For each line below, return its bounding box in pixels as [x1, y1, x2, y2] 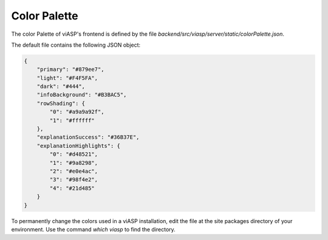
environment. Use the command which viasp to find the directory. [11, 225, 176, 233]
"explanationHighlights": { [36, 142, 121, 149]
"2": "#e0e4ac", [49, 168, 98, 175]
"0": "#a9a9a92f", [49, 108, 104, 115]
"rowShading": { [36, 100, 85, 107]
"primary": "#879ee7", [36, 66, 104, 73]
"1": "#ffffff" [49, 117, 95, 124]
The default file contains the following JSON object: [11, 41, 141, 48]
